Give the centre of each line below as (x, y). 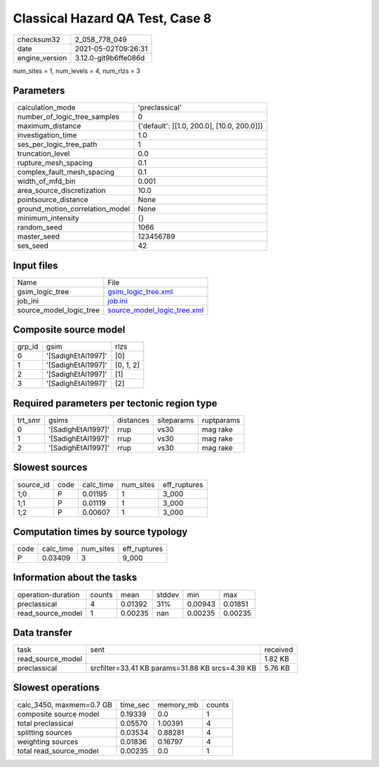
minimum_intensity (48, 218)
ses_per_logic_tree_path (57, 145)
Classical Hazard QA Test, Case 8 (112, 18)
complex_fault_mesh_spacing (66, 172)
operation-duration (48, 594)
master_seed (38, 236)
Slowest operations (56, 688)
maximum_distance (49, 126)
